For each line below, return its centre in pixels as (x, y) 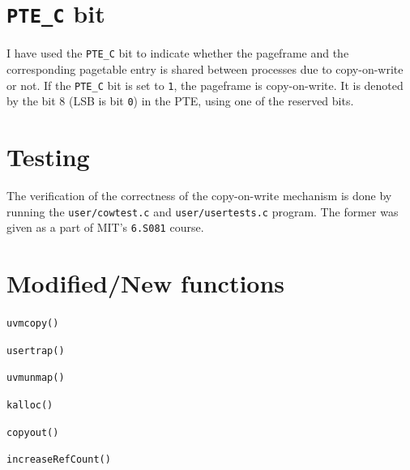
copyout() (33, 432)
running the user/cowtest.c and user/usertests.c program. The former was (203, 211)
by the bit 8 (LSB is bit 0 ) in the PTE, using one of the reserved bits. (180, 101)
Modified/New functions (146, 283)
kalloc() (30, 405)
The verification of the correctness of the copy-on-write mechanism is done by (199, 195)
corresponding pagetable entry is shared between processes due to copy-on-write (205, 68)
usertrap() (36, 350)
